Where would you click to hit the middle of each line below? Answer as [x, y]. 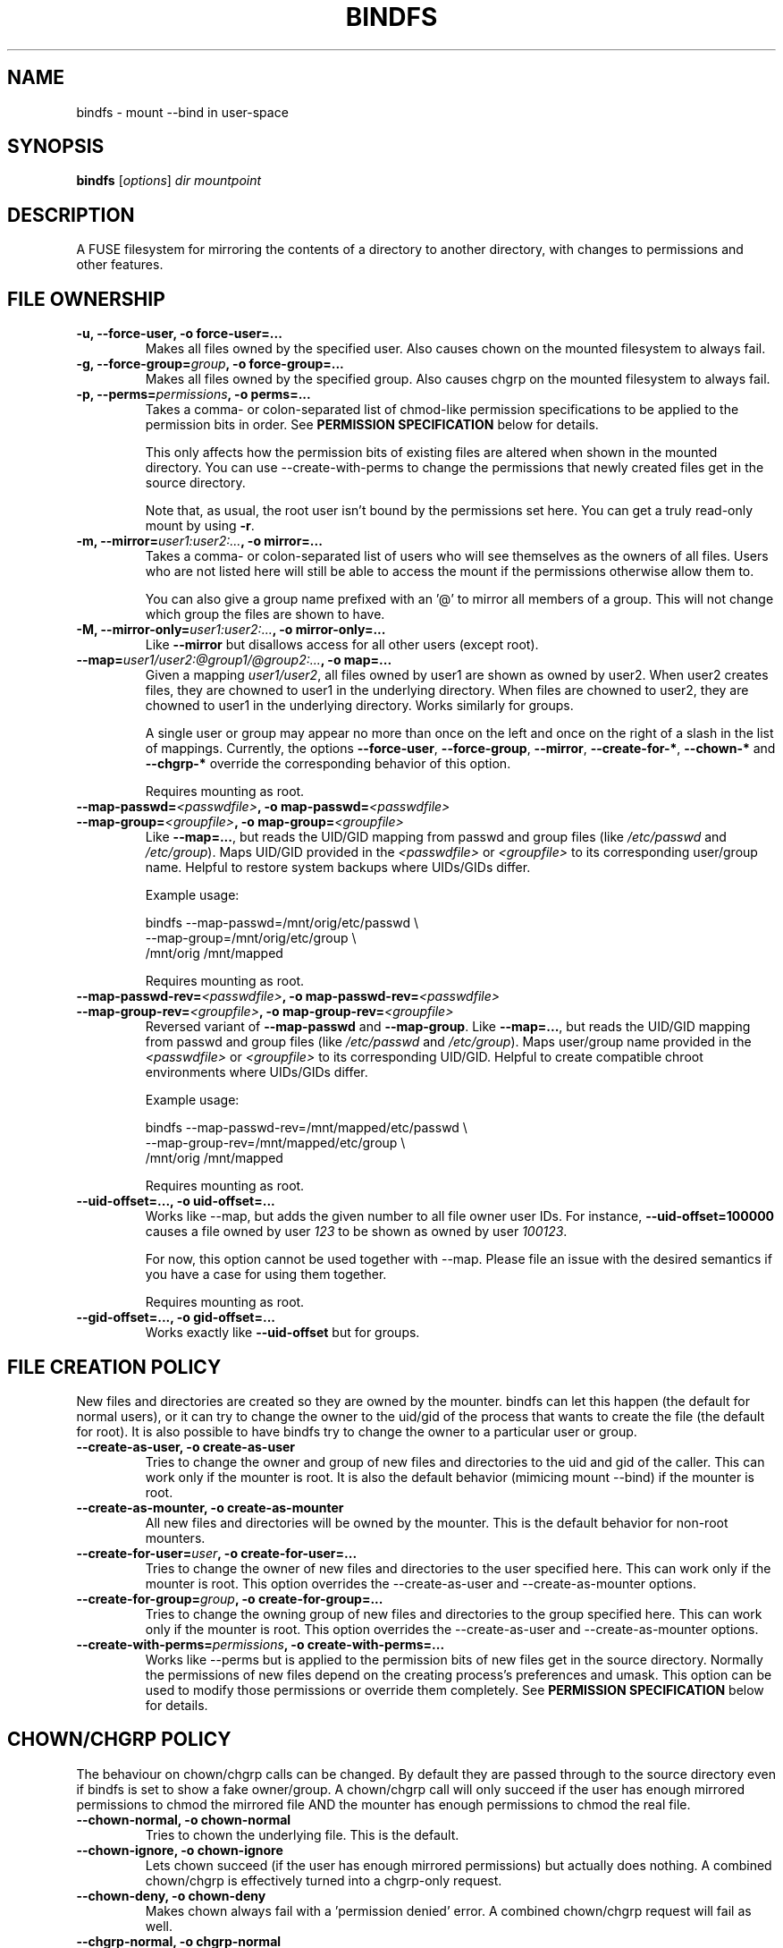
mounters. [175, 1537]
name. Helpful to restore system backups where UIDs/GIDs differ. [338, 868]
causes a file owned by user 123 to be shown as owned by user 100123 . [356, 1232]
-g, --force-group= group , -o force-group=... [210, 364]
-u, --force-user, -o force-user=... [179, 334]
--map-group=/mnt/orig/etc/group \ [251, 938]
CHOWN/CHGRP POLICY [119, 1740]
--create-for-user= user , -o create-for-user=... [217, 1553]
